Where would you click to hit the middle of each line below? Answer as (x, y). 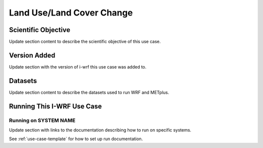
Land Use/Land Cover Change (71, 13)
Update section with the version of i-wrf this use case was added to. (78, 67)
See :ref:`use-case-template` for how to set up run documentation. (76, 139)
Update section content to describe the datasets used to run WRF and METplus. (89, 92)
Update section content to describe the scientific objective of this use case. (85, 42)
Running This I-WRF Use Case (56, 106)
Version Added (32, 55)
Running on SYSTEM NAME (42, 120)
